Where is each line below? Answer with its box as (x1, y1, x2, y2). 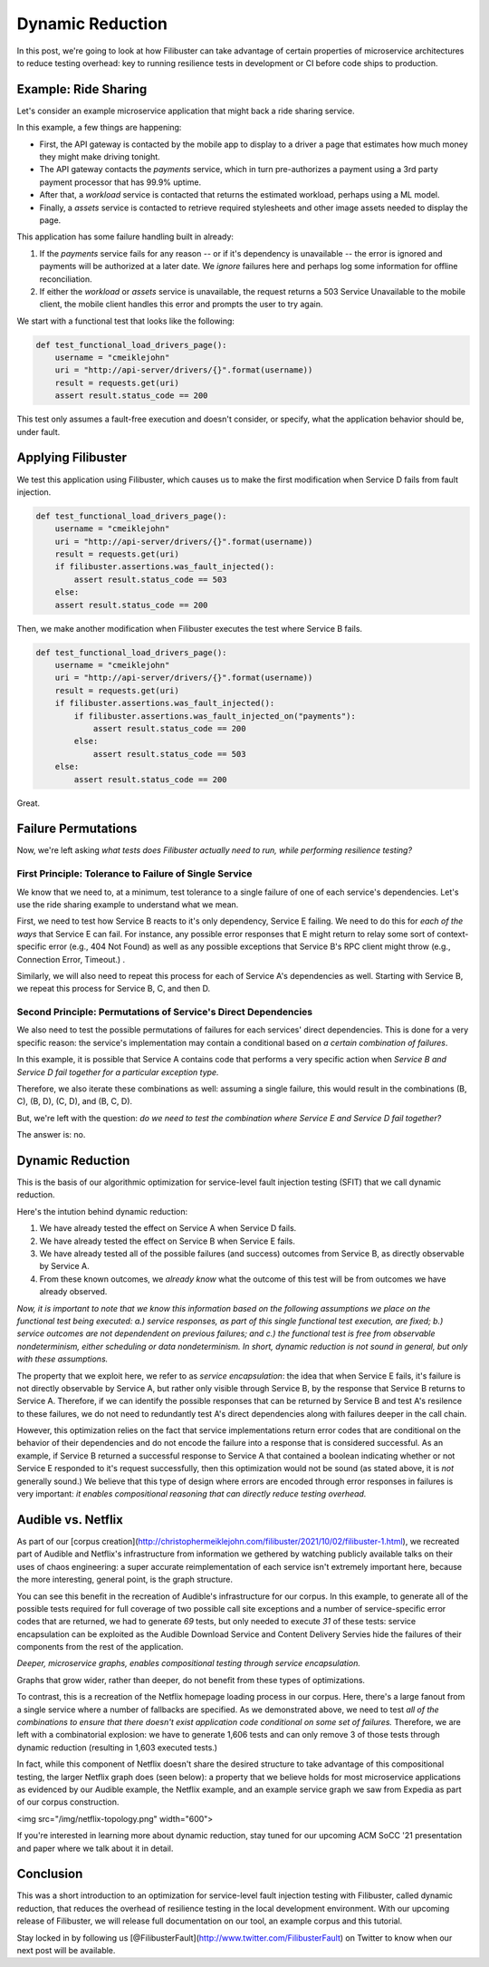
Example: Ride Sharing (16, 82, 148, 97)
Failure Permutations (16, 821, 138, 837)
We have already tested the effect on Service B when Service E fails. (39, 1235, 296, 1246)
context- (436, 928, 469, 939)
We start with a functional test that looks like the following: (16, 315, 235, 326)
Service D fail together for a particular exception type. (16, 1066, 219, 1078)
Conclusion (16, 1866, 83, 1882)
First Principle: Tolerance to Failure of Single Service (16, 867, 253, 880)
